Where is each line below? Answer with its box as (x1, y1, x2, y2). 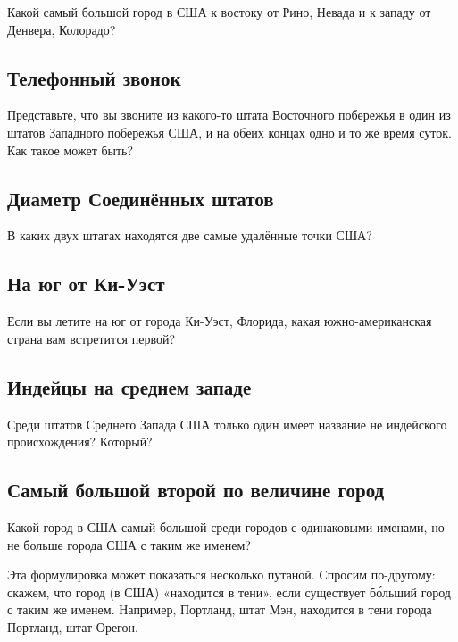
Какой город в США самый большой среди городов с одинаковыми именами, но (7, 517, 445, 536)
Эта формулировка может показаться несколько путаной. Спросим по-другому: (7, 565, 436, 584)
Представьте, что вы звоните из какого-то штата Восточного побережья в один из (7, 105, 451, 124)
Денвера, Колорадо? (7, 20, 116, 38)
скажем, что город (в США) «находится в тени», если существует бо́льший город (7, 582, 451, 601)
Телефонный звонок (7, 63, 181, 91)
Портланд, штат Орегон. (7, 617, 138, 636)
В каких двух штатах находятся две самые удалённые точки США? (7, 226, 372, 245)
